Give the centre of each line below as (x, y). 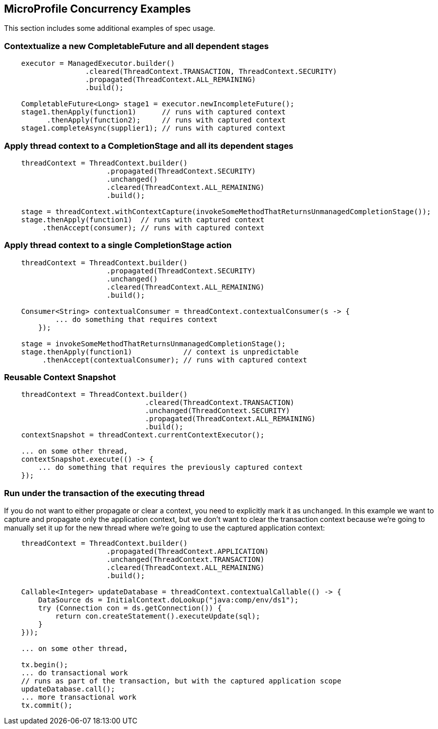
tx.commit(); (47, 705)
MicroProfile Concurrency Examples (97, 9)
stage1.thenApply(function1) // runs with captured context (153, 112)
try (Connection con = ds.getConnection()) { (130, 608)
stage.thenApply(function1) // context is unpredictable (160, 352)
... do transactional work (74, 673)
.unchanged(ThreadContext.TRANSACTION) (186, 560)
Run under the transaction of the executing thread (105, 493)
